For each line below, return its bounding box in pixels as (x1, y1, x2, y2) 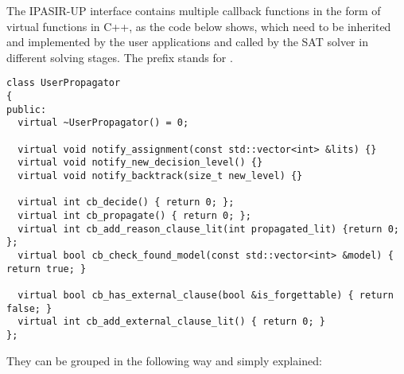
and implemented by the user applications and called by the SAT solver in (6, 33, 368, 50)
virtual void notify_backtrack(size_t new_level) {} (17, 169, 303, 181)
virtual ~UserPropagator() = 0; (17, 117, 189, 129)
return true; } (6, 263, 87, 275)
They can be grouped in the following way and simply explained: (6, 352, 322, 368)
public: (6, 103, 47, 115)
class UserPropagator (6, 77, 121, 89)
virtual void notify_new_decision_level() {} (17, 157, 263, 169)
